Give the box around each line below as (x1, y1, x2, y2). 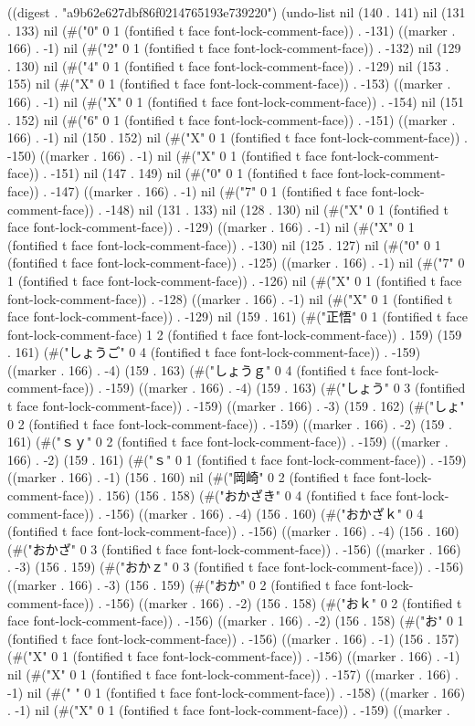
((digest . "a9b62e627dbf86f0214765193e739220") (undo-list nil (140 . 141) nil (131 (7, 3, 466, 21)
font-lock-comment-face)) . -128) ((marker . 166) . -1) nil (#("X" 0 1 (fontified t (7, 289, 453, 308)
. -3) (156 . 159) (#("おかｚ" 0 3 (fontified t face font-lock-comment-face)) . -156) (7, 557, 464, 576)
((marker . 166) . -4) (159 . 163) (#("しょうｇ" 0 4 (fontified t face (7, 360, 382, 379)
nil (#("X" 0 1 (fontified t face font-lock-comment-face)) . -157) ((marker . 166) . (7, 664, 459, 683)
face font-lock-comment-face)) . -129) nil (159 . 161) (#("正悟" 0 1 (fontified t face (7, 307, 468, 326)
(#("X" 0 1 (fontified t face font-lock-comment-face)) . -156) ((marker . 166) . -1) (7, 647, 460, 666)
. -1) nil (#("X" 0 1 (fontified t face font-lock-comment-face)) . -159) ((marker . (7, 700, 450, 720)
